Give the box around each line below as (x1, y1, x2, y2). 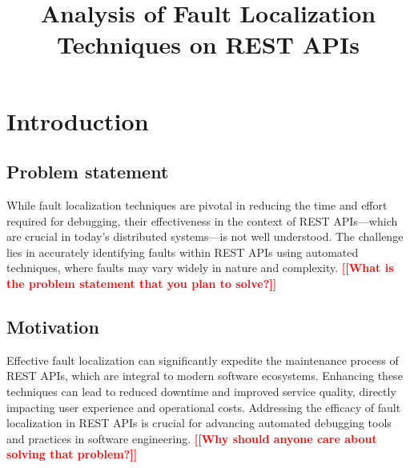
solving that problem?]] (6, 446, 138, 462)
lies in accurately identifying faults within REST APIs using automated (6, 243, 359, 260)
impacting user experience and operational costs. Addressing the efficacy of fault (6, 398, 401, 415)
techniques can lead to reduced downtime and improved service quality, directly (6, 382, 396, 399)
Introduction (6, 104, 149, 137)
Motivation (6, 314, 99, 338)
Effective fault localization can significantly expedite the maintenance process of (6, 351, 399, 368)
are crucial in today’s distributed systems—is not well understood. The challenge (6, 228, 404, 245)
